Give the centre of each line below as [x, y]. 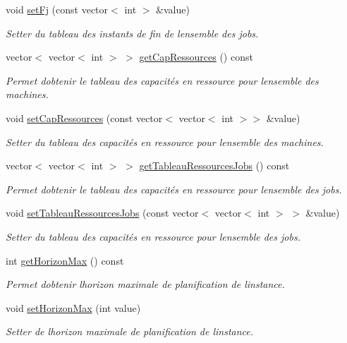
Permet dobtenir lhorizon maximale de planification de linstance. [145, 284]
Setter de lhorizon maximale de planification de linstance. [130, 331]
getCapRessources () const [196, 57]
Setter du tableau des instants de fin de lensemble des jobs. [132, 33]
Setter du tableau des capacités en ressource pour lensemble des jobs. [153, 236]
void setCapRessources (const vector [84, 118]
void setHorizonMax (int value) [73, 307]
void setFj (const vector [57, 9]
